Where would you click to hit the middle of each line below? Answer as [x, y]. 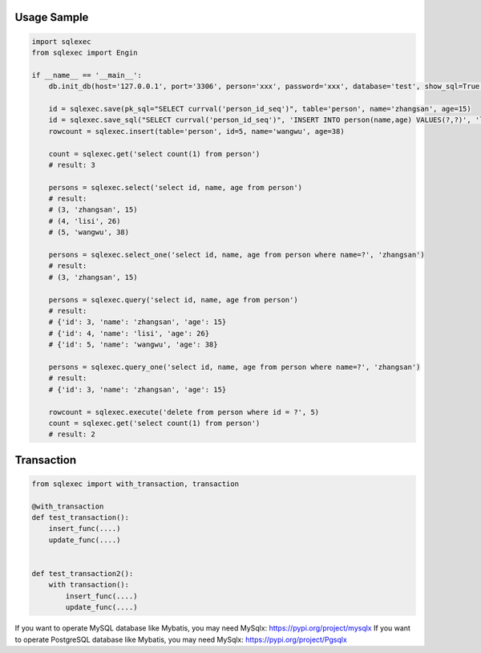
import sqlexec [61, 41]
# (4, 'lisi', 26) [85, 221]
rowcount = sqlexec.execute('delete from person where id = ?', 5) [184, 412]
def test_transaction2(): [83, 574]
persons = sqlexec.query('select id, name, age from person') [173, 300]
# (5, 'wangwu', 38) [89, 232]
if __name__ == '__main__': [87, 75]
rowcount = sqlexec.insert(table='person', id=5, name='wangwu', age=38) [196, 131]
